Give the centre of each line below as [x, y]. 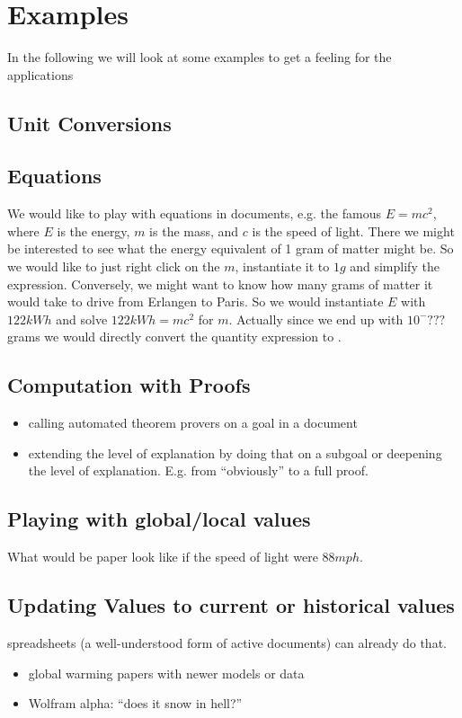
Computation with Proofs [129, 385]
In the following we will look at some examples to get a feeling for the [200, 57]
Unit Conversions [89, 123]
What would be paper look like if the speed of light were [163, 557]
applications [40, 74]
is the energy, [93, 230]
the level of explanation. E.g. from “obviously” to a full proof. [198, 470]
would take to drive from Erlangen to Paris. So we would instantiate [195, 301]
